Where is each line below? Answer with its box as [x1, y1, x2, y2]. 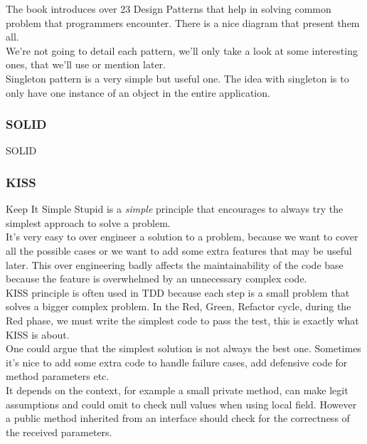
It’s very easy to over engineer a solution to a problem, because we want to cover [6, 229, 358, 244]
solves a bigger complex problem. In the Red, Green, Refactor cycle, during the [6, 299, 351, 314]
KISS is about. [6, 327, 70, 342]
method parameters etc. [6, 369, 110, 384]
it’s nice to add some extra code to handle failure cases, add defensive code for [6, 354, 348, 369]
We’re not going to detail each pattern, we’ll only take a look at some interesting [6, 43, 358, 58]
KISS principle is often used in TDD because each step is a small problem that [6, 285, 350, 300]
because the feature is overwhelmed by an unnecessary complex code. [6, 271, 307, 286]
